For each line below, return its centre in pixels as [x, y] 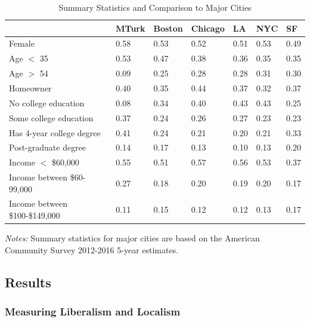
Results [28, 282]
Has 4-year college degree [55, 132]
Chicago [208, 28]
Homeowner [30, 88]
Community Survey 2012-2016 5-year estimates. [92, 249]
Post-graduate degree [48, 147]
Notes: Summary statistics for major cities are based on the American [132, 238]
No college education [47, 102]
